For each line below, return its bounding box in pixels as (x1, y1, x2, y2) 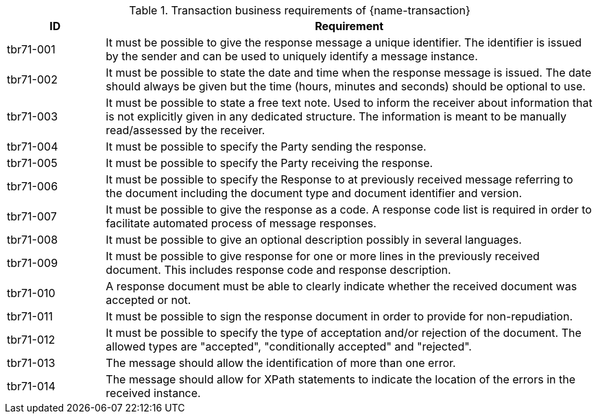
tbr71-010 (7, 286, 56, 300)
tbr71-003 (7, 110, 58, 123)
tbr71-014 (7, 379, 56, 393)
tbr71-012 (7, 333, 56, 346)
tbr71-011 (7, 309, 53, 323)
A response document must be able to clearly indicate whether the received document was (106, 279, 577, 293)
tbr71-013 (7, 356, 56, 370)
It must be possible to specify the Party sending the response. (106, 140, 427, 153)
